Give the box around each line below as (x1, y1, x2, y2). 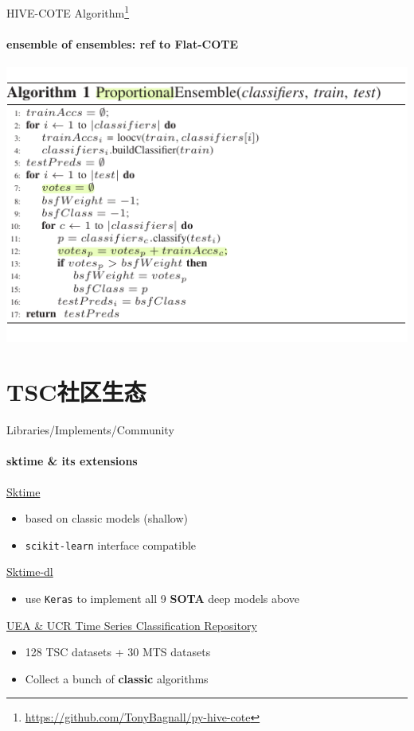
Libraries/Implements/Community (6, 422, 174, 438)
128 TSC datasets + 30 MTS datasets (25, 644, 211, 660)
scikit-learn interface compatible (25, 536, 197, 553)
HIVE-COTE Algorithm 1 (6, 2, 130, 21)
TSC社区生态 (6, 375, 146, 408)
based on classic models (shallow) (25, 510, 188, 527)
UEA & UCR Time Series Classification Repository (6, 616, 257, 633)
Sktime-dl (6, 563, 53, 580)
